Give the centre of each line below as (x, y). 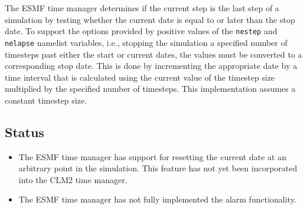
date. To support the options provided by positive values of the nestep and (141, 31)
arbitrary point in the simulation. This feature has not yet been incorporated (158, 168)
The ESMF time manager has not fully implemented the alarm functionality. (157, 199)
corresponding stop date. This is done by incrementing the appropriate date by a (151, 66)
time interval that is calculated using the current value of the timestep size (140, 77)
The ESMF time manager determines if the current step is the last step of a (142, 8)
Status (25, 132)
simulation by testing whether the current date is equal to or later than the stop (150, 19)
